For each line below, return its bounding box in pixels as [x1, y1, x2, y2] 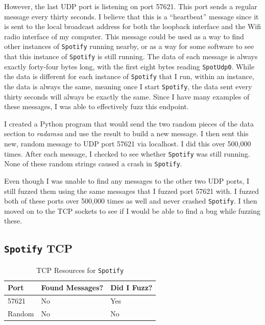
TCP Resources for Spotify [36, 264, 124, 275]
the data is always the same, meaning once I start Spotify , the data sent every [4, 81, 252, 91]
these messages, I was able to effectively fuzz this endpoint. [4, 101, 189, 112]
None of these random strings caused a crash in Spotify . [4, 158, 182, 169]
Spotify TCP [4, 240, 73, 256]
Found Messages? [41, 282, 104, 293]
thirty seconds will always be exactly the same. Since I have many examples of [4, 91, 250, 102]
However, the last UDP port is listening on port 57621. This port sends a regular [4, 1, 257, 11]
